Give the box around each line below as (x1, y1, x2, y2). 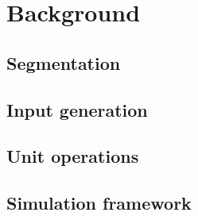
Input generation (6, 97, 148, 121)
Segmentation (6, 50, 121, 75)
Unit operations (6, 144, 139, 168)
